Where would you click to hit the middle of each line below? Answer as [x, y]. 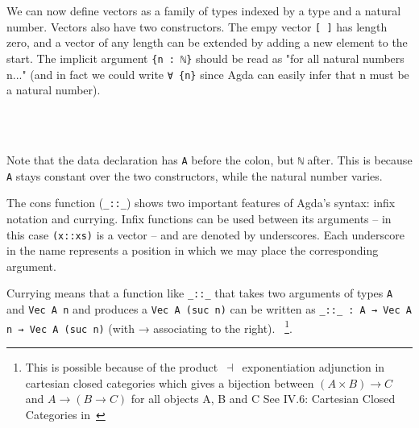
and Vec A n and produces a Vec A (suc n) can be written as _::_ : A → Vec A [209, 309]
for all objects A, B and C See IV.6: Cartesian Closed [263, 399]
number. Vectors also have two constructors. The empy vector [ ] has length [197, 26]
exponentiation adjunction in [313, 366]
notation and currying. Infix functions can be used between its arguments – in [199, 218]
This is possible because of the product [122, 366]
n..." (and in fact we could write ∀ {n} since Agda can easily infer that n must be [208, 74]
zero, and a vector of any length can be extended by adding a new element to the [207, 42]
